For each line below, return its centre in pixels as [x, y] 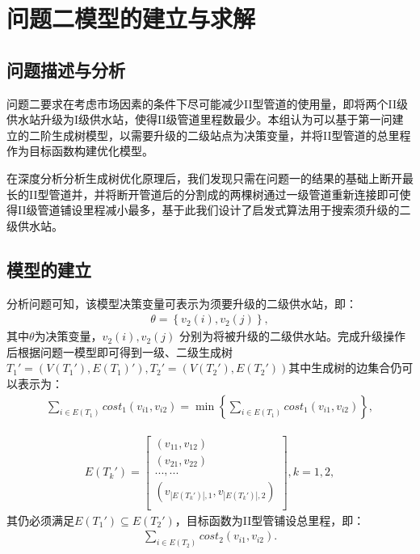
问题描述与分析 [66, 69]
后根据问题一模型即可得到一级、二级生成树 [120, 351]
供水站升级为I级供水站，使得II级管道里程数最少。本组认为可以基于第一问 [199, 119]
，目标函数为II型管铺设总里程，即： [270, 520]
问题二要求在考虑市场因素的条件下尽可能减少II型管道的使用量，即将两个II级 [207, 103]
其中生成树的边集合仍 [345, 368]
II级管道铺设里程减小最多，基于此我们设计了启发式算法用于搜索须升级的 [208, 210]
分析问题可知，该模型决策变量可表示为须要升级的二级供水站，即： [182, 303]
